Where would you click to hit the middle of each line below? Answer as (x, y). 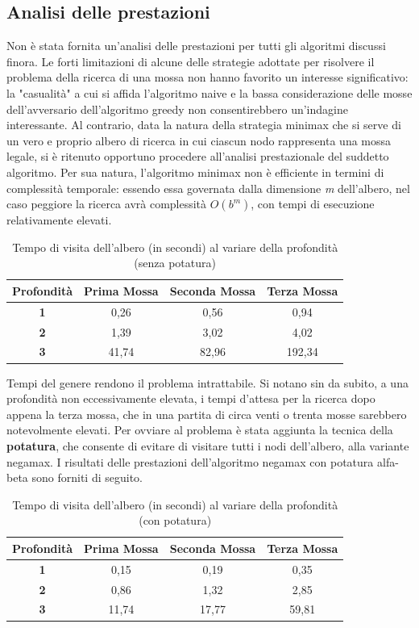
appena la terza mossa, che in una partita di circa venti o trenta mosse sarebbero (207, 414)
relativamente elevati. (59, 220)
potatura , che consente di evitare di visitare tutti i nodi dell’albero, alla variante (208, 445)
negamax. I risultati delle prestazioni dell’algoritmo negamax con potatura (190, 461)
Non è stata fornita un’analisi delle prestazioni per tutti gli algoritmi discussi (196, 46)
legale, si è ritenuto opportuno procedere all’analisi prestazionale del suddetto (198, 156)
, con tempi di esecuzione (313, 204)
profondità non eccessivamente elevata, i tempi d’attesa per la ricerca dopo (191, 398)
